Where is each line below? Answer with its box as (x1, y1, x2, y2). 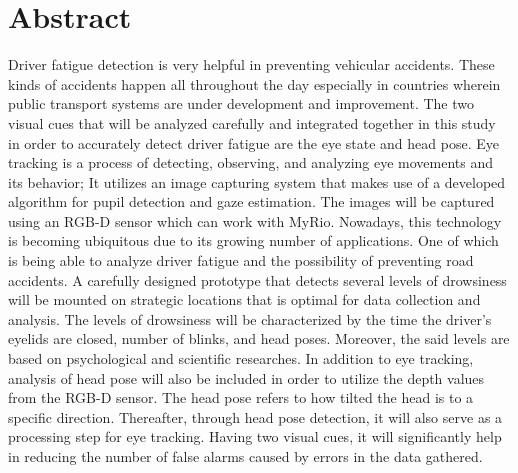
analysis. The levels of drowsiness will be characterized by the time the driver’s (8, 308, 492, 329)
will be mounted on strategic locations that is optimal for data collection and (8, 289, 481, 310)
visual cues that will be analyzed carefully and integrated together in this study (8, 112, 496, 133)
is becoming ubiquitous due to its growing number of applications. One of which (8, 230, 499, 251)
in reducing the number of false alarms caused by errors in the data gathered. (8, 446, 483, 466)
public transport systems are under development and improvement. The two (8, 93, 474, 114)
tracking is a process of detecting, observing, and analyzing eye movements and (8, 152, 494, 173)
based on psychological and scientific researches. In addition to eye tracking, (8, 348, 474, 369)
